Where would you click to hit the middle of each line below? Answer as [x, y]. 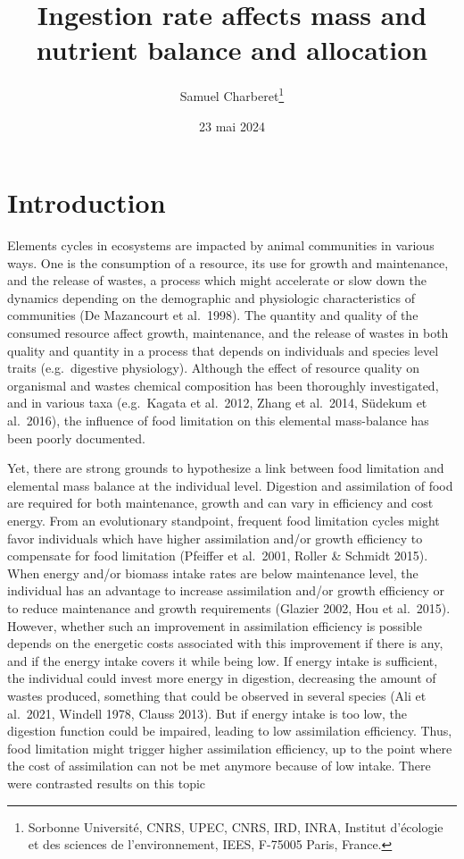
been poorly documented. [76, 438]
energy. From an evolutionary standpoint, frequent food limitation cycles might [224, 520]
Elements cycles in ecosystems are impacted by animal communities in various [221, 245]
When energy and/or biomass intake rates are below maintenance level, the [213, 573]
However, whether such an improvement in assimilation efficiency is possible [215, 625]
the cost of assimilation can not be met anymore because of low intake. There [219, 766]
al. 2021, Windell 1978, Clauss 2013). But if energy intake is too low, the [207, 713]
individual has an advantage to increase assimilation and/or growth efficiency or [226, 590]
